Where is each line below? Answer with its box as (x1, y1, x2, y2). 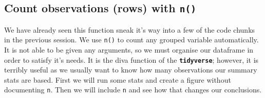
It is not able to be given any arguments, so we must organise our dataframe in (4, 44, 254, 55)
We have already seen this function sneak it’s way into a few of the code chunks (4, 24, 255, 35)
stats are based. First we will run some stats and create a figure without (4, 74, 231, 85)
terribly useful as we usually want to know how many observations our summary (4, 64, 257, 75)
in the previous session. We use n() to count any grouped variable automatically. (4, 34, 259, 45)
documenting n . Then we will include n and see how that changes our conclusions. (4, 84, 262, 95)
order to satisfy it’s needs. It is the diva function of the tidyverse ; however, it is (4, 54, 259, 65)
